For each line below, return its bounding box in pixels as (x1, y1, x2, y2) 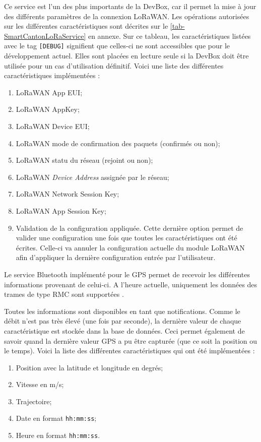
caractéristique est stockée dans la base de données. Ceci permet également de (4, 325, 245, 336)
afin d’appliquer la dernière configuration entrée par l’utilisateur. (16, 252, 216, 263)
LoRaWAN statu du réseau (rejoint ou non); (16, 155, 153, 165)
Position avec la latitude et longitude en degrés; (16, 362, 163, 372)
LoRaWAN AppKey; (16, 104, 80, 114)
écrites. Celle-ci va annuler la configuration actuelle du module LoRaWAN (16, 242, 245, 252)
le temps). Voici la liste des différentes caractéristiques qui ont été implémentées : (4, 345, 255, 356)
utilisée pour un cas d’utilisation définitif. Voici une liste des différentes (4, 60, 224, 71)
